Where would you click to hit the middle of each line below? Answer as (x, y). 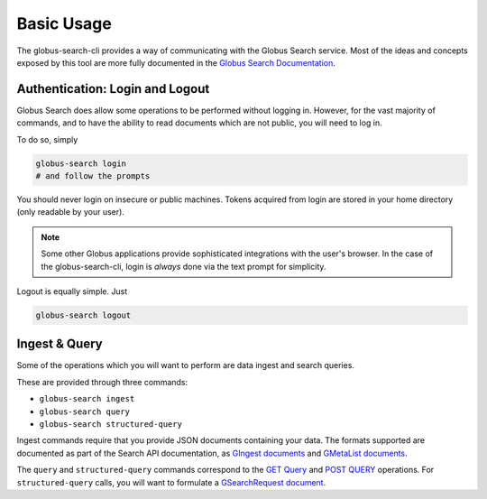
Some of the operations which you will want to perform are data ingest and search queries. (186, 365)
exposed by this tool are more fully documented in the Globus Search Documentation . (176, 62)
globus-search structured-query (110, 424)
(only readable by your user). (71, 212)
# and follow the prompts (93, 176)
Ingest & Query (60, 344)
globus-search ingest (87, 399)
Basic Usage (64, 23)
